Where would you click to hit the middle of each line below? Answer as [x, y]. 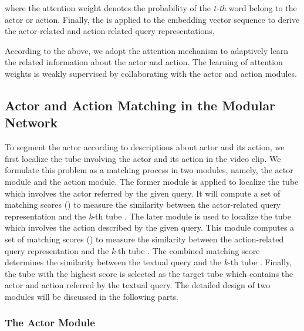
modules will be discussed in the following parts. [92, 296]
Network [31, 122]
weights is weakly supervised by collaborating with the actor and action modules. [151, 73]
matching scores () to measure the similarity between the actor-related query [143, 205]
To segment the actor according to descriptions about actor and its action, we [145, 147]
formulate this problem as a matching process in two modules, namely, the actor [149, 170]
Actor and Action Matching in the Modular [140, 105]
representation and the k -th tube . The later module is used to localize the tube [148, 216]
